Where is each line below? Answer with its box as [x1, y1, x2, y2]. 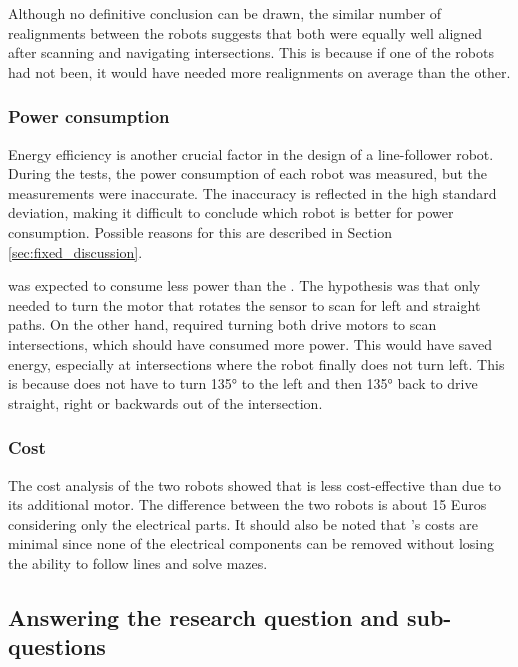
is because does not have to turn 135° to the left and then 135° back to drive [8, 373, 478, 394]
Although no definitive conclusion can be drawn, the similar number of [8, 3, 442, 23]
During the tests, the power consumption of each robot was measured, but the [8, 163, 488, 184]
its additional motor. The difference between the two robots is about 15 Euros [8, 494, 487, 515]
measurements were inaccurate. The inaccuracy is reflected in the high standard [8, 182, 497, 203]
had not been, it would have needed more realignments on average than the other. [8, 61, 511, 82]
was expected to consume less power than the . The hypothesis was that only [8, 275, 481, 296]
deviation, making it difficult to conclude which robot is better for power [8, 202, 454, 223]
